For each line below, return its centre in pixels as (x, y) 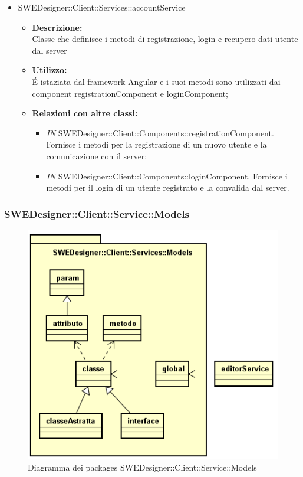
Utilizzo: (50, 70)
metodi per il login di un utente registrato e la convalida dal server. (168, 187)
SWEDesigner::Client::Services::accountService (102, 7)
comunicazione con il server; (97, 156)
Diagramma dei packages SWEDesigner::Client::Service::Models (142, 467)
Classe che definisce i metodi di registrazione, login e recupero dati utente (165, 39)
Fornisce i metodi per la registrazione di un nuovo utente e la (157, 144)
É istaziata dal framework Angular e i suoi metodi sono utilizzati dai (156, 81)
